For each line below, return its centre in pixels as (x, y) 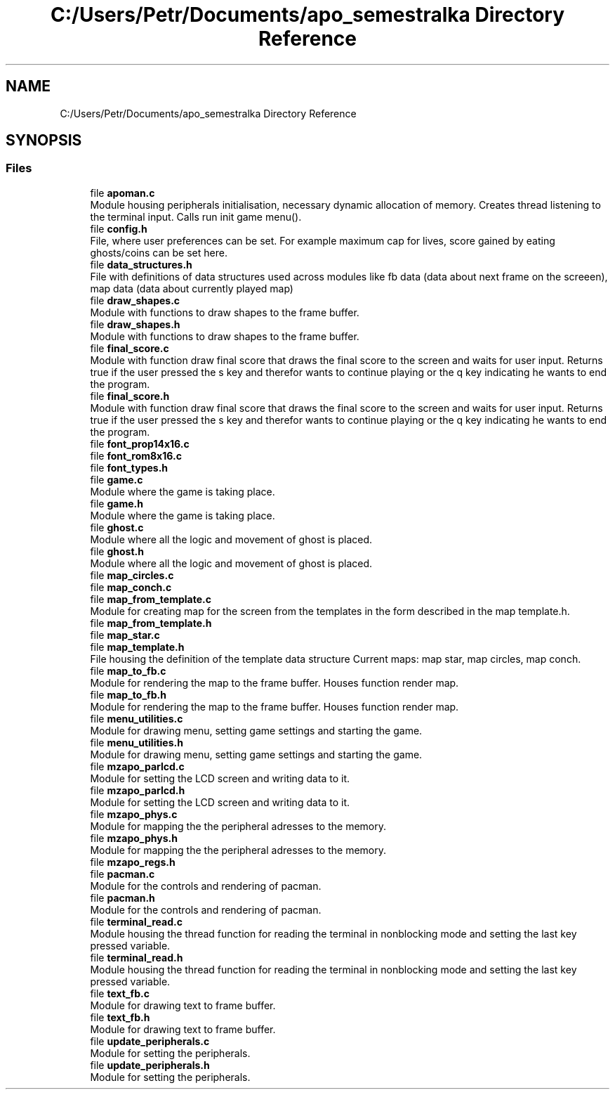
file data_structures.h (141, 264)
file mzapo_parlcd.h (138, 790)
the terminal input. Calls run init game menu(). (196, 216)
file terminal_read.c (136, 921)
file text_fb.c (120, 993)
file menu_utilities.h (137, 742)
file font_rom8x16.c (136, 455)
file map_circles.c (132, 575)
